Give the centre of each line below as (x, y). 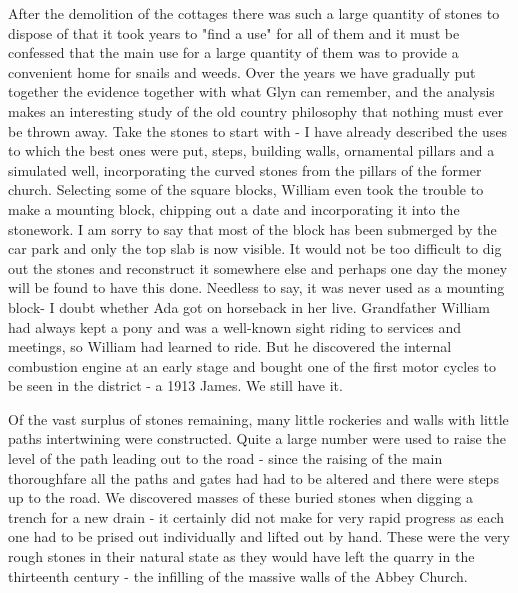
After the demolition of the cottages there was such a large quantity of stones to (254, 13)
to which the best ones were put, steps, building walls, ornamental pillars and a (251, 150)
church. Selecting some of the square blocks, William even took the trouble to (246, 189)
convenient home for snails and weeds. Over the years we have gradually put (242, 71)
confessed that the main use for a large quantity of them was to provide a (233, 52)
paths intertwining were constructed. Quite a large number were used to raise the (257, 438)
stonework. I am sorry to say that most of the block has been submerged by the (252, 228)
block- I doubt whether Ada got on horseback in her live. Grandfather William (249, 306)
